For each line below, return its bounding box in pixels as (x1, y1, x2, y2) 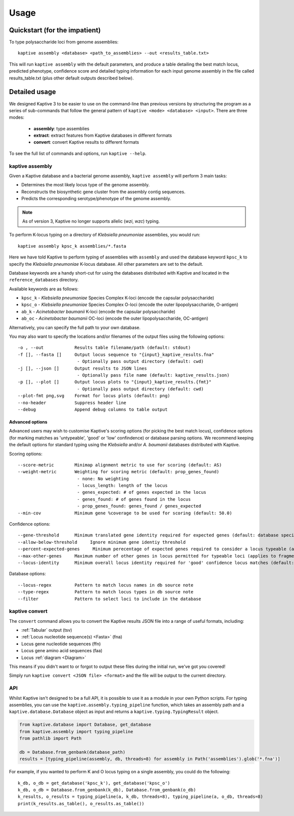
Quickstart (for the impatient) (9, 26, 101, 34)
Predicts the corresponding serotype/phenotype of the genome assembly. (21, 196, 171, 202)
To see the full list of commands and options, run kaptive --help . (9, 150, 147, 156)
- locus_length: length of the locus (76, 483, 168, 488)
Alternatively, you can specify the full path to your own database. (9, 324, 141, 331)
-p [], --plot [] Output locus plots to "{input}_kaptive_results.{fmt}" (18, 379, 212, 385)
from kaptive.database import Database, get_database (19, 722, 151, 728)
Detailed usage (9, 88, 56, 96)
